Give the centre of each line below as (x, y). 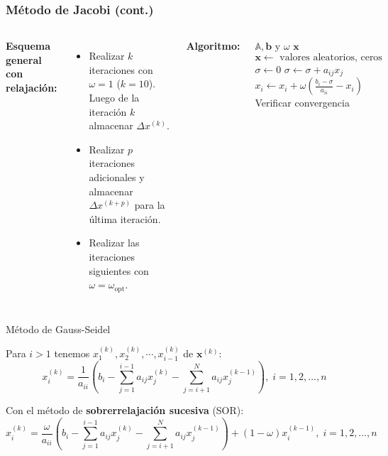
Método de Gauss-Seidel (58, 329)
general (24, 59)
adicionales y (117, 177)
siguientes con (119, 270)
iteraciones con (121, 69)
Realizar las (114, 243)
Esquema (28, 46)
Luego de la (114, 97)
